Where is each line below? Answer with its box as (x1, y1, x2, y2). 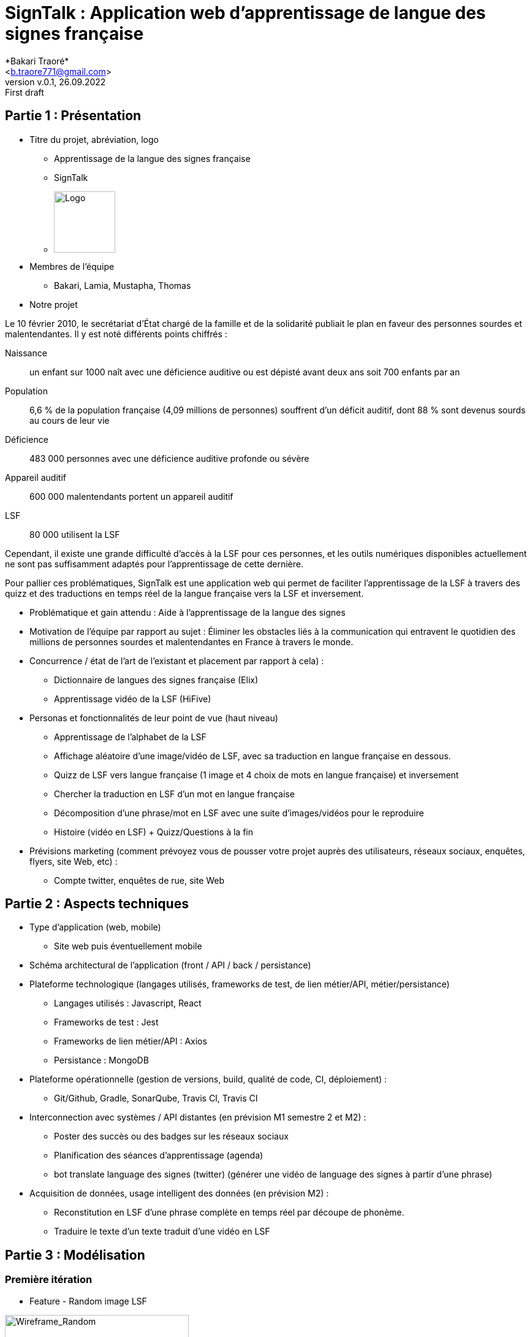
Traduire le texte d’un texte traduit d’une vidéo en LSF (54, 1226, 270, 1237)
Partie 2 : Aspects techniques (5, 896, 189, 912)
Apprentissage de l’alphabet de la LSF (54, 731, 207, 742)
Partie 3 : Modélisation (5, 1247, 145, 1263)
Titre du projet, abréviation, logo (29, 134, 159, 145)
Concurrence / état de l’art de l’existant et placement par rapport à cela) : (29, 655, 324, 666)
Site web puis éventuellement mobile (54, 941, 202, 952)
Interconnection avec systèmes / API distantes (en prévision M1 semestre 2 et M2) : (29, 1112, 367, 1123)
